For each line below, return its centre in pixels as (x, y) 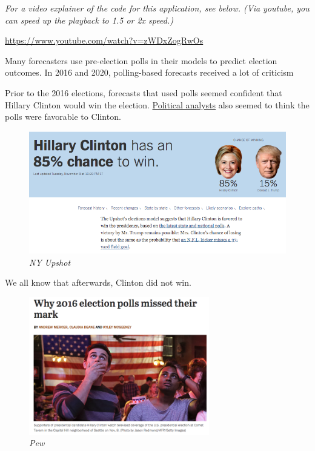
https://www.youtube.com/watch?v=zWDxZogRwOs (104, 40)
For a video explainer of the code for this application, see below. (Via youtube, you (157, 8)
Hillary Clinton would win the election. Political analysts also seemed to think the (157, 104)
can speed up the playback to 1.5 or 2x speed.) (89, 20)
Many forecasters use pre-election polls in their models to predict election (141, 60)
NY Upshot (50, 262)
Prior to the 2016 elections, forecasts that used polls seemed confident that (144, 92)
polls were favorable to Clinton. (63, 117)
